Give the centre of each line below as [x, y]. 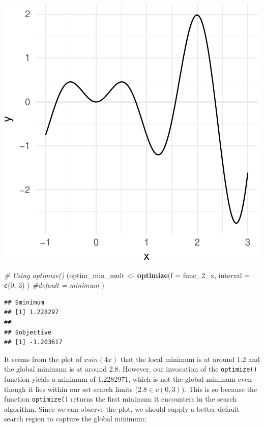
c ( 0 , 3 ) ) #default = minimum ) [54, 285]
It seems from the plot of [43, 359]
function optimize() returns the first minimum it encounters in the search [121, 399]
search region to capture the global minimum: [75, 419]
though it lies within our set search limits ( [71, 389]
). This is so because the [219, 389]
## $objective [28, 332]
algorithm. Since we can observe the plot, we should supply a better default [122, 408]
